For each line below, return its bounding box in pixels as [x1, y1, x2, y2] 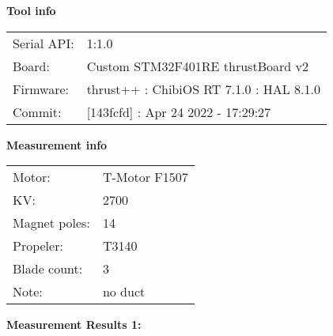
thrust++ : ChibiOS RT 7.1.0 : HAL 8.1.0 [86, 79, 320, 98]
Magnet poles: [13, 213, 90, 232]
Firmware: [13, 79, 69, 98]
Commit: [13, 102, 62, 121]
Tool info [6, 2, 56, 18]
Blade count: [13, 259, 83, 278]
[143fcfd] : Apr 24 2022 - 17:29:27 [86, 102, 271, 121]
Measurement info [6, 136, 108, 153]
